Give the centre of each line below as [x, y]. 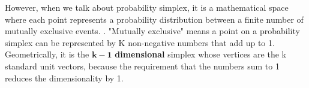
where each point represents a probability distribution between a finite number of [154, 19]
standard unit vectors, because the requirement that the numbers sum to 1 [142, 66]
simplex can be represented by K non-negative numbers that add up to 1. [140, 42]
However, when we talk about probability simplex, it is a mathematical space [147, 7]
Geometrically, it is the [47, 54]
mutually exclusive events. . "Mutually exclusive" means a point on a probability [152, 31]
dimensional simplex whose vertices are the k [200, 54]
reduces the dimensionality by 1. [64, 78]
